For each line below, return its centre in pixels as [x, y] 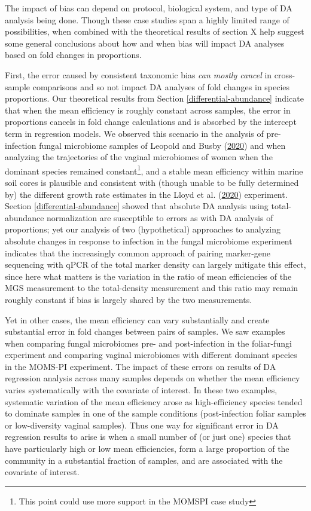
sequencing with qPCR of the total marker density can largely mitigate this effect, [155, 264]
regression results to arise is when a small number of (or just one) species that [148, 437]
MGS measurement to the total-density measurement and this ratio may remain [152, 288]
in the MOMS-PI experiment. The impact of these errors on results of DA [141, 366]
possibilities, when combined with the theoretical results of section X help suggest [155, 31]
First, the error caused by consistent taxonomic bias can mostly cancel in [138, 74]
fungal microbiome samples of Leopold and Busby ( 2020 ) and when [162, 145]
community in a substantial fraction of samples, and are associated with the [144, 460]
